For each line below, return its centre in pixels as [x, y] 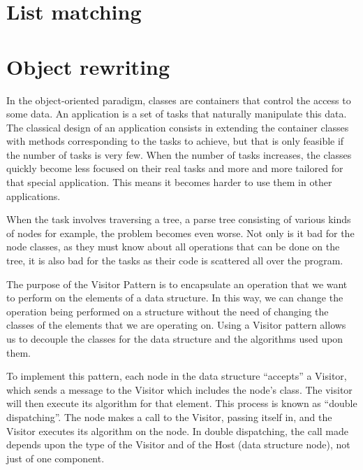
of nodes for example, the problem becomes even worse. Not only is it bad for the [180, 233]
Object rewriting [88, 66]
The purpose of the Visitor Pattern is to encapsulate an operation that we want [177, 284]
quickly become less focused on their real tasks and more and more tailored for [175, 168]
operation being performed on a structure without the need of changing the [168, 311]
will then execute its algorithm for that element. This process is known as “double [182, 403]
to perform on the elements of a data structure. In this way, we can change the [175, 298]
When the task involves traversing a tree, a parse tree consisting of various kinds [179, 219]
